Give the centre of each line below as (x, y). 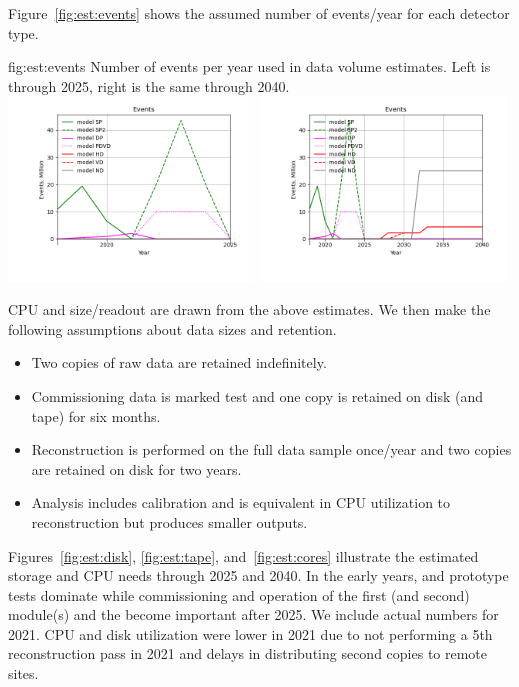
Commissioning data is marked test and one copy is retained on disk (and (257, 395)
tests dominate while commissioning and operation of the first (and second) (239, 594)
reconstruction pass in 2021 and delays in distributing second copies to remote (248, 653)
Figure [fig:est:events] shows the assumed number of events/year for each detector (259, 13)
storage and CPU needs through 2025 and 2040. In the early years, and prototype (258, 575)
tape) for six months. (96, 415)
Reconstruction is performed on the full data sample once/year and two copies (271, 449)
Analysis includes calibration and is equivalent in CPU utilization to (241, 502)
